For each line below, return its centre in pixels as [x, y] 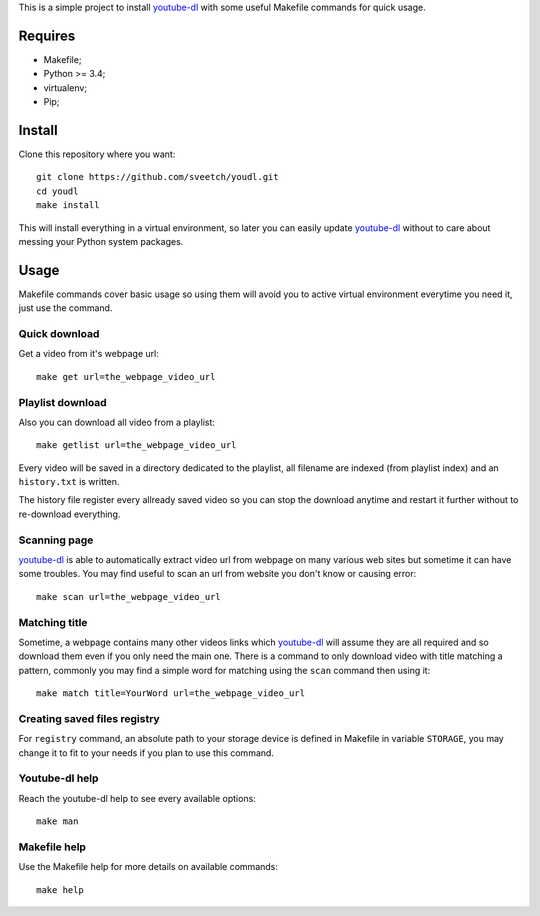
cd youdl [57, 191]
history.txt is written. [69, 482]
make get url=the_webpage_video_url [126, 376]
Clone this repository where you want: [97, 154]
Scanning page [56, 540]
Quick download [59, 333]
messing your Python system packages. [101, 241]
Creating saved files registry [89, 718]
